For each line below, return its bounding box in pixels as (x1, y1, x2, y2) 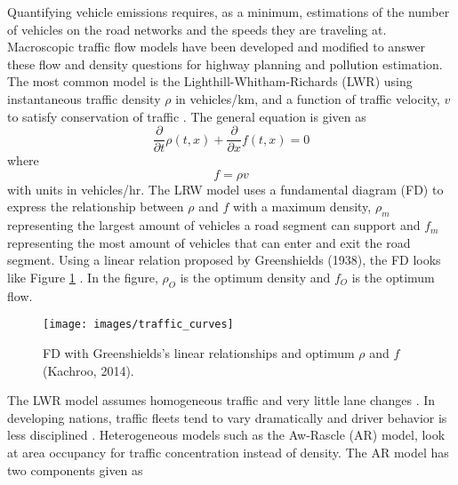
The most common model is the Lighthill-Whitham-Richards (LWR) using (7, 72, 413, 91)
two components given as (7, 460, 143, 479)
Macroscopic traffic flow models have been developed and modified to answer (7, 37, 426, 56)
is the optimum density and (180, 267, 331, 286)
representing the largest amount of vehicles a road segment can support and (7, 216, 421, 235)
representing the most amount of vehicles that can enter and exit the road (7, 233, 411, 251)
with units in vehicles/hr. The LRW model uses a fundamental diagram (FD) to (7, 179, 444, 198)
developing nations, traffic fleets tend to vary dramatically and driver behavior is (7, 408, 447, 426)
